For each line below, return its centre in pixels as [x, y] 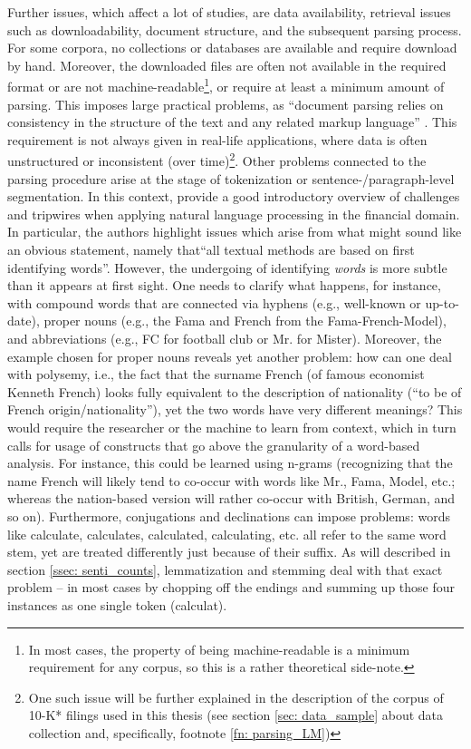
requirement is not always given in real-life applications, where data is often [217, 139]
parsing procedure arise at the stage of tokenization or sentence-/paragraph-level [231, 178]
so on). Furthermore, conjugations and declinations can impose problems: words [229, 516]
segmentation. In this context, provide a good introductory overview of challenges [234, 196]
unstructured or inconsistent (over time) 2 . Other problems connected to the [217, 160]
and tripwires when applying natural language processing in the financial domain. [234, 214]
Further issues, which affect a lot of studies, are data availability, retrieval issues [229, 12]
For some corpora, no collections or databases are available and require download [232, 48]
